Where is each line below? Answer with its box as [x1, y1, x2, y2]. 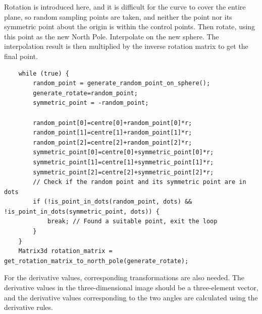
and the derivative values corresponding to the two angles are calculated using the [4, 292, 258, 302]
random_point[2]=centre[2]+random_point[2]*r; [33, 139, 192, 146]
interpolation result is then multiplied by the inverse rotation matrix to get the [4, 41, 248, 51]
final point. [4, 50, 38, 61]
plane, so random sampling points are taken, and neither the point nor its [4, 11, 232, 22]
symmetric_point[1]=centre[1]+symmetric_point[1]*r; [33, 158, 214, 166]
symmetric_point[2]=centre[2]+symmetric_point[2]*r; [33, 168, 214, 176]
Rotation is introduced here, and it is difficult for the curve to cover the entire [4, 2, 246, 12]
